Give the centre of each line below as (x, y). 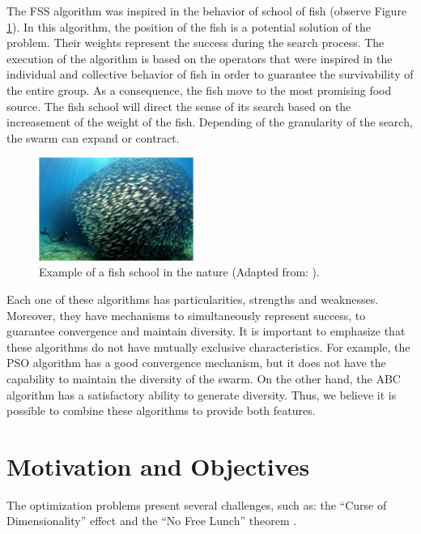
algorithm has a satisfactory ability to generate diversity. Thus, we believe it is (202, 394)
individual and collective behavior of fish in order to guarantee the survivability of (210, 74)
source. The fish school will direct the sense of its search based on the (179, 106)
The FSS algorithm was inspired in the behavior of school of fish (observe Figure (207, 11)
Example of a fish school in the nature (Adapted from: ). (179, 272)
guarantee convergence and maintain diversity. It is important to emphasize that (206, 331)
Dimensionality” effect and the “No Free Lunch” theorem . (152, 521)
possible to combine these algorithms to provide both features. (161, 410)
